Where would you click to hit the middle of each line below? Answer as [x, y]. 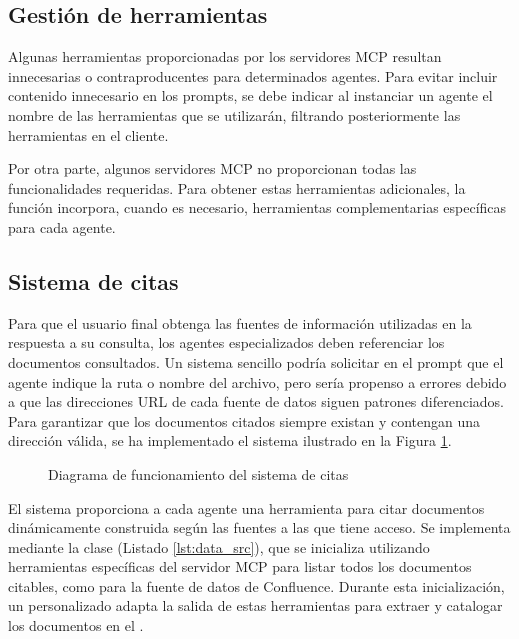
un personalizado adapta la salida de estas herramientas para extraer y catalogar [255, 605]
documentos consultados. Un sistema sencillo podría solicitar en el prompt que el [256, 361]
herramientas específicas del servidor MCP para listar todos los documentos [240, 566]
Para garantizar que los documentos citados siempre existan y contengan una [244, 420]
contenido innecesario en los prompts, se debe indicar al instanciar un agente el [250, 95]
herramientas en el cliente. [88, 134]
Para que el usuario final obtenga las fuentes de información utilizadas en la [240, 322]
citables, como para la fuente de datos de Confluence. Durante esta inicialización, [256, 585]
